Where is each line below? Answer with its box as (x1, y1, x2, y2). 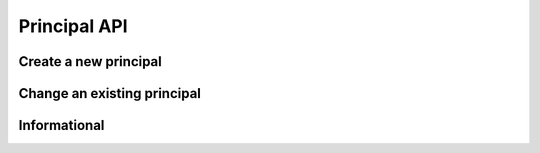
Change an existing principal (18, 85, 202, 102)
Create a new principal (18, 53, 162, 70)
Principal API (18, 15, 129, 37)
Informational (18, 117, 105, 134)
